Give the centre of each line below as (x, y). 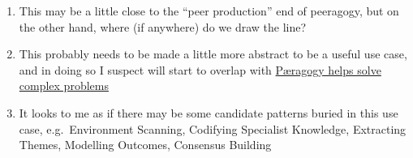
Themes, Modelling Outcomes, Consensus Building (145, 145)
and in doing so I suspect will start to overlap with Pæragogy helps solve (200, 69)
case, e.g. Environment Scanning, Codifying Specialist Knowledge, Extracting (213, 128)
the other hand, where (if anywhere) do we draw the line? (163, 26)
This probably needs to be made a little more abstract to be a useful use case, (213, 54)
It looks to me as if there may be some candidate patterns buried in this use (209, 112)
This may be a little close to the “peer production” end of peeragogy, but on (209, 11)
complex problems (64, 85)
